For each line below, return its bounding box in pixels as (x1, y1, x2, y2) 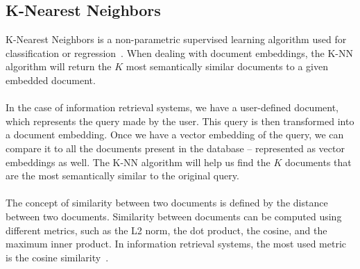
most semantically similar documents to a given (126, 59, 329, 74)
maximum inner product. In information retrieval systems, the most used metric (6, 236, 346, 251)
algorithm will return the (6, 59, 112, 74)
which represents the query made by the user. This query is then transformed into (6, 113, 354, 128)
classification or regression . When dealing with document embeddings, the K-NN (6, 45, 354, 60)
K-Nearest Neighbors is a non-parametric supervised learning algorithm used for (6, 32, 347, 47)
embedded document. (6, 72, 96, 87)
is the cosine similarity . (6, 250, 109, 264)
